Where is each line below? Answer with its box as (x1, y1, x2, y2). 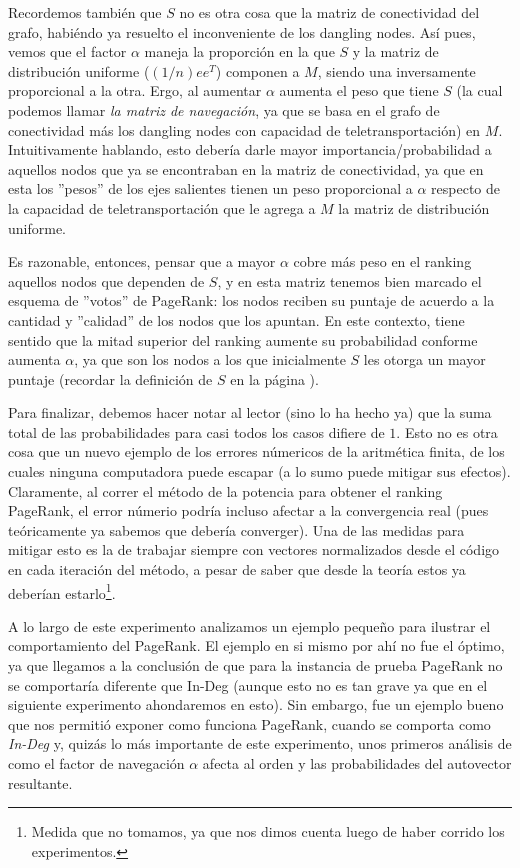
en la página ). (230, 368, 319, 389)
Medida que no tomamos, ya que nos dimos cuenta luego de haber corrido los (31, 821, 505, 842)
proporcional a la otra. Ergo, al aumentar (8, 80, 262, 101)
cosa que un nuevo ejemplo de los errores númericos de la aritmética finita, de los (8, 441, 505, 462)
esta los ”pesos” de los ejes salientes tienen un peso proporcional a (8, 178, 413, 199)
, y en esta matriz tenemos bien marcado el (217, 270, 482, 291)
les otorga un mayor (363, 349, 486, 370)
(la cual (456, 80, 503, 101)
